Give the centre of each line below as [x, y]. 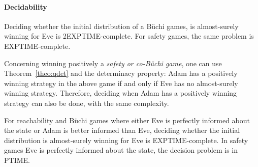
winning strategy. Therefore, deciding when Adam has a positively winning [121, 93]
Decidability [26, 6]
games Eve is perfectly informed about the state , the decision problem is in [121, 150]
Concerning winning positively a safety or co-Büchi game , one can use [113, 63]
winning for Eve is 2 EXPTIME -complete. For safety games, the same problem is [129, 36]
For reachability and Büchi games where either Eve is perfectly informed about [127, 120]
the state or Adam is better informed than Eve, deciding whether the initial [122, 130]
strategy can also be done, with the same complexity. [87, 103]
